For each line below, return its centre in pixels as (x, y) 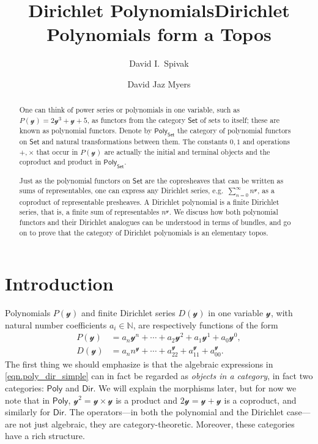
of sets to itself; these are (240, 120)
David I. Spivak (159, 63)
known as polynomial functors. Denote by (86, 130)
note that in (28, 400)
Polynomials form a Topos (159, 34)
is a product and (146, 400)
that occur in (57, 151)
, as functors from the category (136, 120)
